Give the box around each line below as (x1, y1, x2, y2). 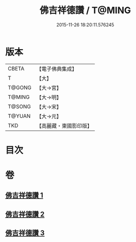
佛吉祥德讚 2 (5, 210, 45, 218)
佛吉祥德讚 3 (5, 229, 45, 237)
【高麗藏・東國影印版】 (36, 122, 92, 129)
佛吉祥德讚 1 (5, 191, 44, 200)
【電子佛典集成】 (36, 65, 77, 72)
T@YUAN (8, 112, 31, 119)
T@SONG (8, 103, 31, 110)
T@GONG (8, 84, 31, 91)
